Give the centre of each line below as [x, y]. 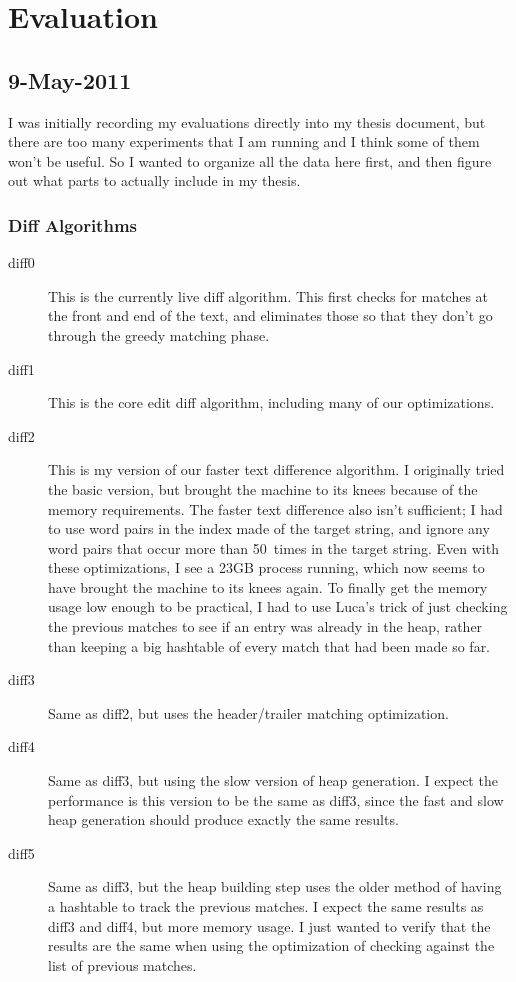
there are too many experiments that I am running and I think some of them [244, 141]
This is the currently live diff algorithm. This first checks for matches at [268, 295]
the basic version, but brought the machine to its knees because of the [263, 488]
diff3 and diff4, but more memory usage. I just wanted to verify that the [269, 925]
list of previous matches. [122, 964]
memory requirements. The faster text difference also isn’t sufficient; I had [275, 508]
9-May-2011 [70, 79]
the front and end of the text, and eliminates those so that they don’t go [270, 315]
